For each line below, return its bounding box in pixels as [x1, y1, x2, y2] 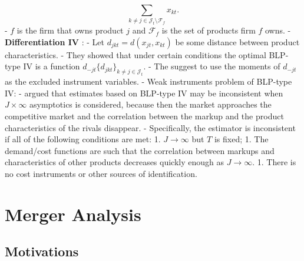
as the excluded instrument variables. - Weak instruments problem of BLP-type [5, 75, 292, 88]
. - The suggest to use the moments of [143, 60, 280, 72]
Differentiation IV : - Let [5, 35, 104, 48]
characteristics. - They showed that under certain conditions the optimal [5, 48, 266, 61]
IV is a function [23, 60, 80, 72]
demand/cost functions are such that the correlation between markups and [5, 144, 275, 156]
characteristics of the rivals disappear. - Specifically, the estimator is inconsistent [5, 121, 296, 133]
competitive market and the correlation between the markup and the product [5, 110, 284, 122]
